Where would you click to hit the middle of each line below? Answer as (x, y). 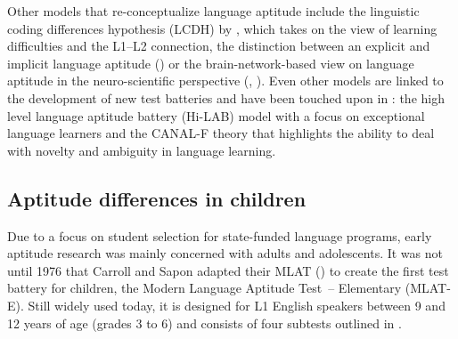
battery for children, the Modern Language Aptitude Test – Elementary (204, 288)
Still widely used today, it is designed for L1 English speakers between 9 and (237, 305)
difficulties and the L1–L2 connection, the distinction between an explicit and (219, 46)
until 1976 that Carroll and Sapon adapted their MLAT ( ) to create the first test (228, 270)
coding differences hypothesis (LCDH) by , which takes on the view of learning (222, 28)
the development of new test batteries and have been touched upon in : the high (226, 97)
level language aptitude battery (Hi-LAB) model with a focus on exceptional (216, 115)
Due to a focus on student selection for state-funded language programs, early (220, 235)
